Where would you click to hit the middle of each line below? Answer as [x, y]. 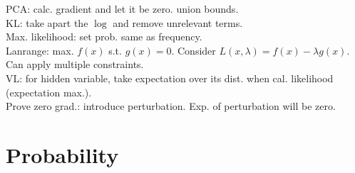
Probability [62, 154]
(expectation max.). [49, 92]
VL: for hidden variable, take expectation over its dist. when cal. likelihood [170, 78]
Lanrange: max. [40, 50]
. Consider [194, 50]
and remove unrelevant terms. [178, 22]
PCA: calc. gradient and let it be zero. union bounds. [122, 9]
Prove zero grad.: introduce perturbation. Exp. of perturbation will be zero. [171, 106]
